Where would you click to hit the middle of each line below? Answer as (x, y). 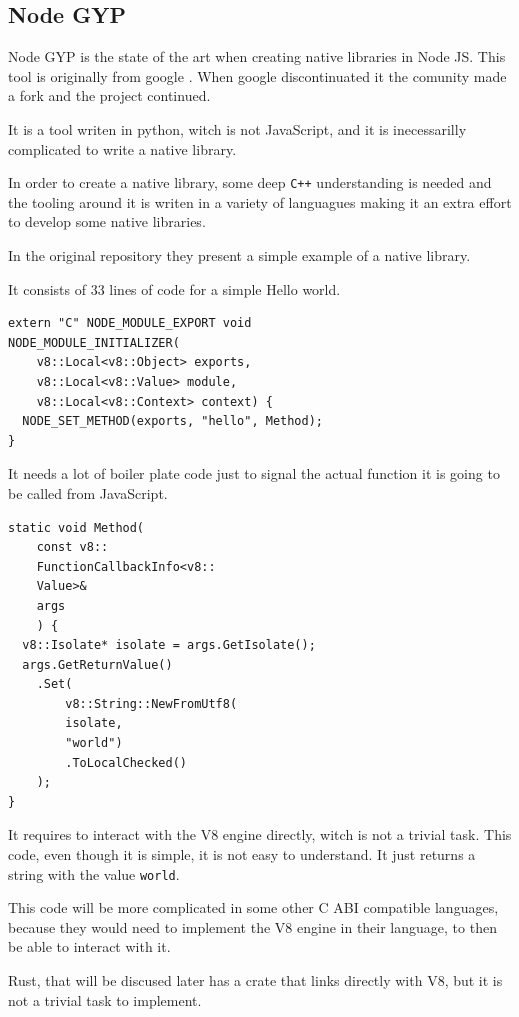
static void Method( (76, 527)
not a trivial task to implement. (105, 999)
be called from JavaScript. (88, 492)
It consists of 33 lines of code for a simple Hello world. (174, 288)
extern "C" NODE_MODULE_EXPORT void (130, 323)
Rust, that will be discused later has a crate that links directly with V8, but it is (255, 980)
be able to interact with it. (89, 946)
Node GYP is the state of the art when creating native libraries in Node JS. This (257, 56)
